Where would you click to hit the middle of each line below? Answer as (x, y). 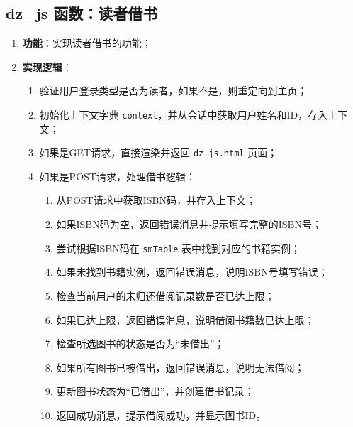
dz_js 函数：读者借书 (82, 13)
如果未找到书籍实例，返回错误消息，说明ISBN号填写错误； (192, 272)
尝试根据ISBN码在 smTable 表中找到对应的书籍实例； (179, 248)
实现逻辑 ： (47, 66)
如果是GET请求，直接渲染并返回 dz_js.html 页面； (158, 152)
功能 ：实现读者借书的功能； (87, 43)
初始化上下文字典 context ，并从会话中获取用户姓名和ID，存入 (184, 114)
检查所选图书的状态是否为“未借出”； (140, 344)
